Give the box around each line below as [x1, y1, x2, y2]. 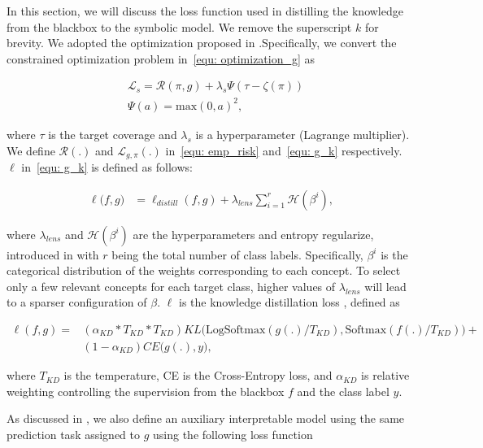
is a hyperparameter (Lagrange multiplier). [195, 125, 410, 142]
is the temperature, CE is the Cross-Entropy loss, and [63, 367, 333, 384]
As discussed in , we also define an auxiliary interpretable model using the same [7, 410, 405, 427]
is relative [361, 367, 410, 384]
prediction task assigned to [7, 425, 140, 442]
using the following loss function [153, 425, 313, 442]
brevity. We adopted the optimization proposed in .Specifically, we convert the [7, 34, 397, 51]
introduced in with [7, 246, 99, 263]
